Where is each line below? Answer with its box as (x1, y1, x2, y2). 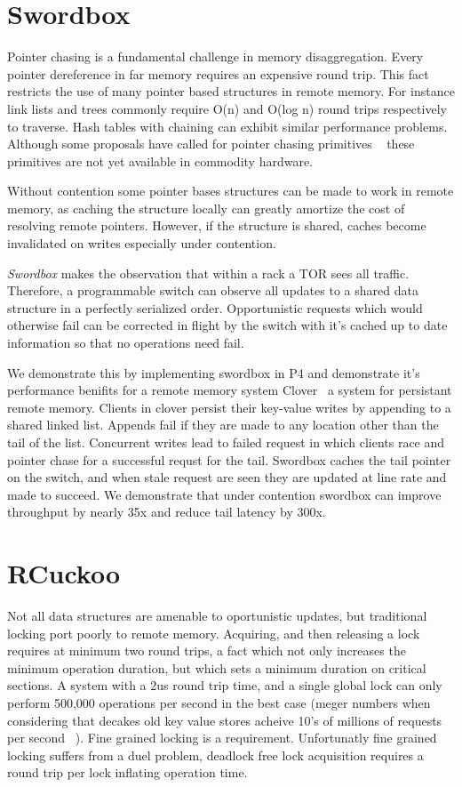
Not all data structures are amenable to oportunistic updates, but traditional (7, 606, 427, 625)
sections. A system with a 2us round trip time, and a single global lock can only (7, 676, 442, 695)
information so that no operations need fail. (7, 333, 244, 352)
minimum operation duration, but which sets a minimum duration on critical (7, 658, 426, 677)
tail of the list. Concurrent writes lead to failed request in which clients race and (7, 433, 445, 451)
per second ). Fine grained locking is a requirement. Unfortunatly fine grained (7, 728, 437, 747)
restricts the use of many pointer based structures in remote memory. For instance (7, 82, 455, 100)
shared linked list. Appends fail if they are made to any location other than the (7, 415, 439, 434)
